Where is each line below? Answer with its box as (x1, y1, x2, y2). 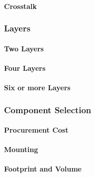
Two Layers (4, 43, 44, 53)
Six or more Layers (4, 82, 71, 92)
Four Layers (4, 62, 46, 73)
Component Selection (4, 103, 92, 116)
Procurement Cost (4, 125, 69, 135)
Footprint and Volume (4, 164, 82, 174)
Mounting (4, 144, 38, 155)
